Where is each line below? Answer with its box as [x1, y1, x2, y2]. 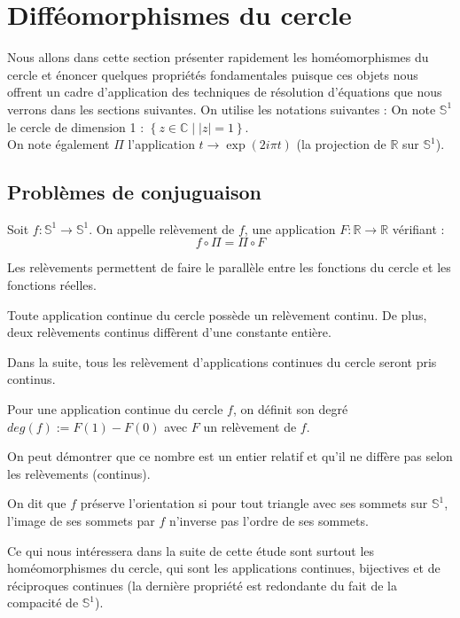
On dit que [7, 494, 66, 512]
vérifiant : [392, 219, 445, 238]
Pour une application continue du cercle [7, 400, 223, 419]
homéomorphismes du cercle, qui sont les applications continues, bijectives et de [7, 559, 441, 577]
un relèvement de [203, 417, 297, 435]
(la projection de [296, 135, 386, 153]
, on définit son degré [232, 400, 348, 419]
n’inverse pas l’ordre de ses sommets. [168, 512, 369, 530]
